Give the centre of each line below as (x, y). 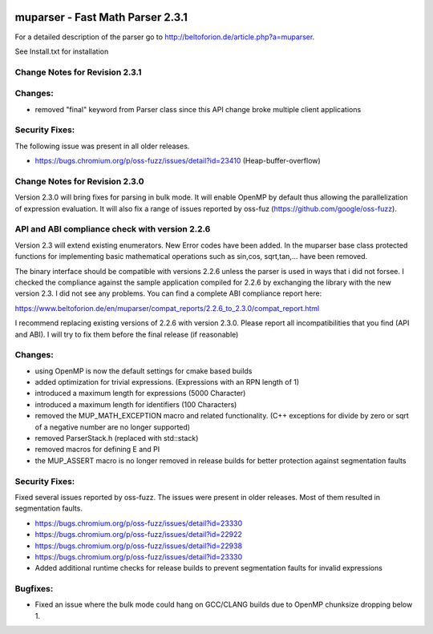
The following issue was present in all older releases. (102, 146)
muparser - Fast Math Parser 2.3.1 (101, 17)
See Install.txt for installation (62, 51)
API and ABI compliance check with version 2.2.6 (113, 229)
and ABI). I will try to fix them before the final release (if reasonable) (127, 334)
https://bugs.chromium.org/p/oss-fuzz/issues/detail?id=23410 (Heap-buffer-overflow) (178, 161)
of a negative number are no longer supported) (113, 427)
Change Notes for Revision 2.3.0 (79, 181)
